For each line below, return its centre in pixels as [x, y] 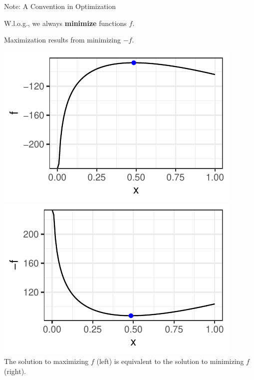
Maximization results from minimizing [62, 40]
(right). [15, 371]
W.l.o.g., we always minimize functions [65, 23]
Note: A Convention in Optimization [60, 6]
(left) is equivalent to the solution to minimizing [170, 361]
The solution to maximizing [46, 361]
